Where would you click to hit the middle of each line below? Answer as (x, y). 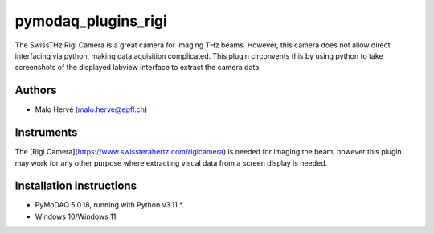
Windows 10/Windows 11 (76, 216)
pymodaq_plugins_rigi (91, 21)
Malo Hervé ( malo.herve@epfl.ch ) (91, 109)
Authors (36, 90)
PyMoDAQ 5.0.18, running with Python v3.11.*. (110, 205)
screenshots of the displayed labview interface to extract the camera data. (138, 68)
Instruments (46, 133)
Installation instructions (76, 186)
